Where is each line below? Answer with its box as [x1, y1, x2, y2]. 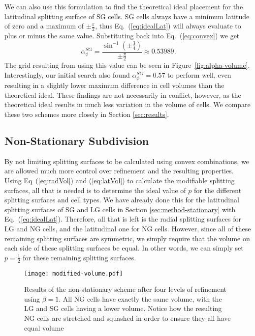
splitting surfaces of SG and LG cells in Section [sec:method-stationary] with [4, 204, 236, 214]
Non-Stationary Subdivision [4, 133, 149, 148]
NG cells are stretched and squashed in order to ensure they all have [24, 313, 231, 323]
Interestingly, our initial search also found [4, 70, 130, 80]
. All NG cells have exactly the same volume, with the [59, 293, 222, 304]
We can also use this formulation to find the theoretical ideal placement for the [4, 1, 243, 11]
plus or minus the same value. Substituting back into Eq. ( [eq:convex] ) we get [4, 30, 240, 41]
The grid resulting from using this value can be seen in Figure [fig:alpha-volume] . [4, 60, 250, 70]
